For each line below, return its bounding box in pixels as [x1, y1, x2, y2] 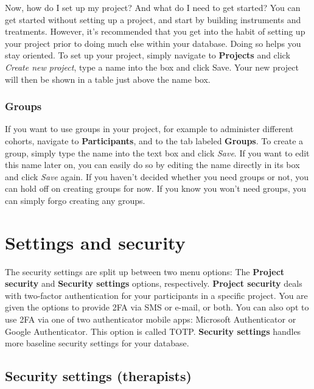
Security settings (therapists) [5, 366, 192, 385]
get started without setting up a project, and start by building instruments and [5, 13, 301, 26]
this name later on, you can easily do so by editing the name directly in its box [5, 158, 300, 171]
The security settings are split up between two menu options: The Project [5, 265, 285, 278]
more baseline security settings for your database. [5, 337, 189, 349]
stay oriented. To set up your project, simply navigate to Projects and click [5, 49, 290, 61]
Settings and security [5, 230, 186, 254]
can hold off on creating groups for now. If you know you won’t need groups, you [5, 182, 306, 195]
